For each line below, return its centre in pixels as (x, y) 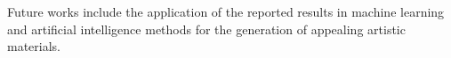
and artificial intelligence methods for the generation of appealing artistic (206, 29)
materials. (34, 46)
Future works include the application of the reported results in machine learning (226, 11)
